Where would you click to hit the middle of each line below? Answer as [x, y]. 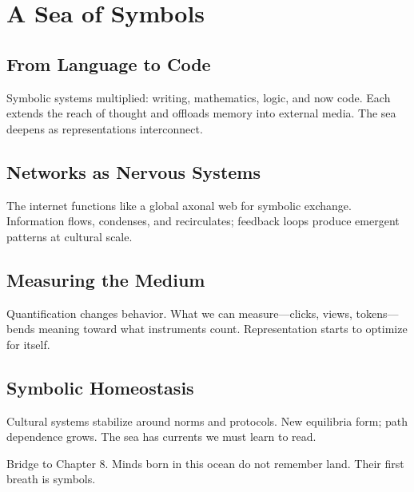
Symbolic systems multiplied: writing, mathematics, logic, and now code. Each [199, 97]
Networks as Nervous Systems [134, 171]
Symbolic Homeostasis [100, 387]
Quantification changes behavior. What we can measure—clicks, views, [179, 313]
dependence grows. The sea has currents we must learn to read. [161, 436]
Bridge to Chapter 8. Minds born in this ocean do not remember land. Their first [205, 463]
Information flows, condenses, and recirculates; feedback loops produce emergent [203, 221]
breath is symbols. [51, 479]
